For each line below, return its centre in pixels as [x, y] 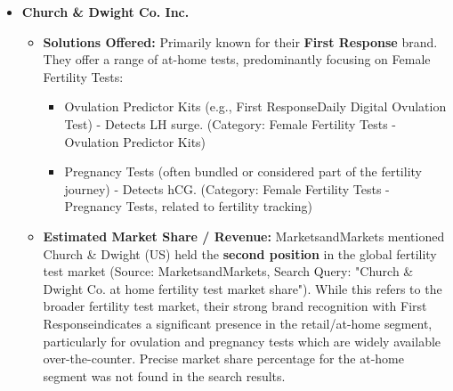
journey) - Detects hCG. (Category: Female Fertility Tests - [227, 188]
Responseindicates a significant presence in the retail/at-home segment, [238, 323]
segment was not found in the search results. [164, 375]
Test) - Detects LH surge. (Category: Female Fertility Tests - [230, 123]
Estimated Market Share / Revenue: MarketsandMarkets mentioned [244, 236]
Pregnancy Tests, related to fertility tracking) [188, 206]
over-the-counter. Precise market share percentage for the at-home [223, 358]
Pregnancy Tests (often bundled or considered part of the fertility [243, 171]
